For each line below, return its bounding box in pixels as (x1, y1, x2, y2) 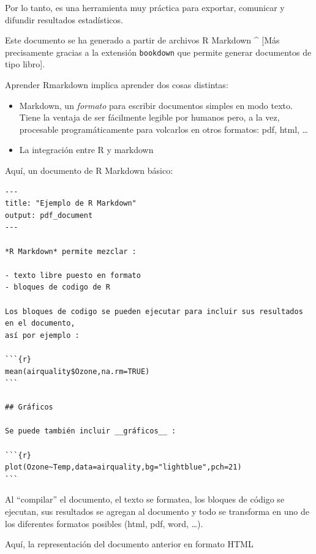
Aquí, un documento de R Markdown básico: (5, 164, 173, 176)
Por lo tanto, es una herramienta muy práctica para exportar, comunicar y (5, 1, 285, 13)
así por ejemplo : (5, 331, 80, 340)
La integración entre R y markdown (19, 143, 154, 156)
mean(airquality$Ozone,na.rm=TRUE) (5, 367, 150, 376)
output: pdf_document (5, 211, 93, 220)
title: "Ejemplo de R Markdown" (5, 199, 137, 208)
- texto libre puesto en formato (5, 271, 141, 280)
